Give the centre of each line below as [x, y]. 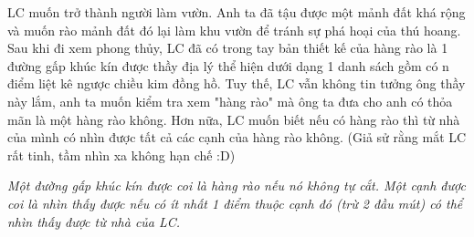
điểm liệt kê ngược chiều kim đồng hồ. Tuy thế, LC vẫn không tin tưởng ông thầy [237, 83]
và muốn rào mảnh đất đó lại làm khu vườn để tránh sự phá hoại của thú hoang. [234, 30]
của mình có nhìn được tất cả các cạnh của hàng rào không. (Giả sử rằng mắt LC [237, 137]
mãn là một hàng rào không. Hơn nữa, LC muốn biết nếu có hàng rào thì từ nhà [234, 119]
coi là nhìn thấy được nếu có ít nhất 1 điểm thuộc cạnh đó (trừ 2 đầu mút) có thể [235, 203]
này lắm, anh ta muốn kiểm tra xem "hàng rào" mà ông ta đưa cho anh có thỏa [230, 101]
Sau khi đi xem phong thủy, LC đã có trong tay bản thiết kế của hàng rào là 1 [228, 48]
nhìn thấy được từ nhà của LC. [94, 221]
